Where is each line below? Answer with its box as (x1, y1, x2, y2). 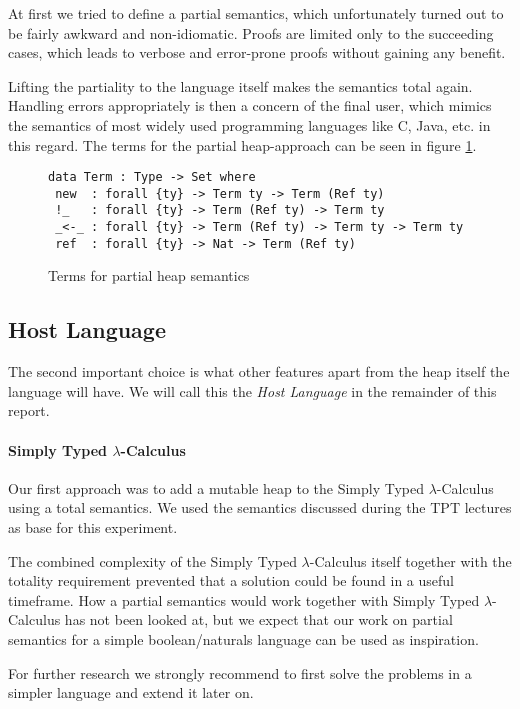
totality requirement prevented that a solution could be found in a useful (8, 570, 454, 591)
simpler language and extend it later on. (8, 682, 254, 703)
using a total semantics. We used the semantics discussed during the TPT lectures (8, 497, 512, 518)
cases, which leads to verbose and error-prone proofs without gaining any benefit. (8, 42, 506, 63)
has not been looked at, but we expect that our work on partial (64, 609, 453, 630)
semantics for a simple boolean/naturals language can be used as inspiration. (8, 628, 479, 649)
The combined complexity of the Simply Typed (8, 550, 297, 571)
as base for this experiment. (8, 517, 178, 537)
